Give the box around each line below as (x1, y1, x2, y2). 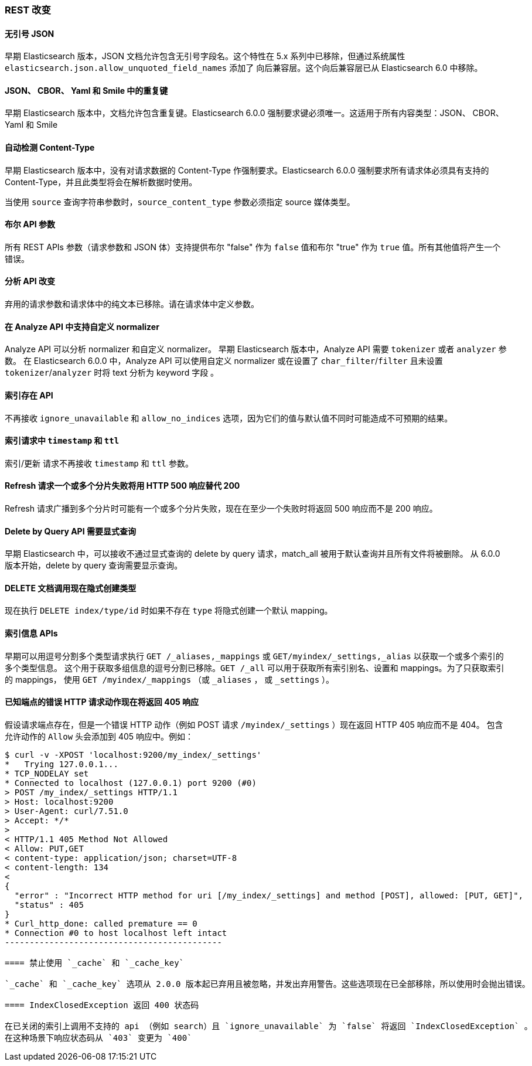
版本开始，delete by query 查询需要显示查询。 (5, 560, 183, 571)
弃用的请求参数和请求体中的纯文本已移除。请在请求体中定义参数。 (5, 299, 259, 309)
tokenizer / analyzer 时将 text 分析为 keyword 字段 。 (5, 367, 219, 378)
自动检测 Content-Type (5, 142, 95, 153)
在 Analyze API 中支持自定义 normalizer (5, 321, 159, 332)
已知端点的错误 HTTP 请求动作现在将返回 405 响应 (5, 697, 199, 707)
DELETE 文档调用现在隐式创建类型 (5, 583, 137, 593)
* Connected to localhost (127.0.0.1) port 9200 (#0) (5, 778, 257, 788)
